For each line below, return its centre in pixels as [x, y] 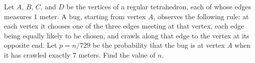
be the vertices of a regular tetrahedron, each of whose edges [159, 6]
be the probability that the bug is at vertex [159, 45]
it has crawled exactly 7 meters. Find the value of [80, 54]
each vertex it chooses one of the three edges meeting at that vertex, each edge [124, 26]
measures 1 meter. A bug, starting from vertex [75, 16]
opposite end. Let [31, 45]
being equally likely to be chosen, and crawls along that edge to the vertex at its [127, 35]
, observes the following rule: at [201, 16]
